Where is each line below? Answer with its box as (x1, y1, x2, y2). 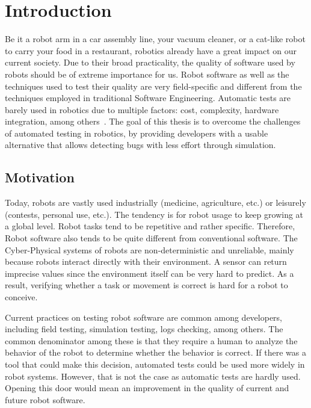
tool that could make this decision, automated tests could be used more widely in (5, 357, 305, 370)
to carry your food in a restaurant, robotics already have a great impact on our (5, 44, 297, 57)
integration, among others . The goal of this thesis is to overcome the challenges (5, 115, 301, 128)
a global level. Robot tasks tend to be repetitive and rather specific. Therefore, (5, 220, 295, 232)
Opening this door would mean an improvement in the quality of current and (5, 382, 289, 394)
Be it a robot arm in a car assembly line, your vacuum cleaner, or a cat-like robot (5, 32, 306, 45)
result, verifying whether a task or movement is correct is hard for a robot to (5, 279, 288, 291)
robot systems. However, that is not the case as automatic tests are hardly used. (5, 369, 301, 382)
